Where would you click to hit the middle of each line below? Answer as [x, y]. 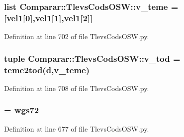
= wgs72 [22, 110]
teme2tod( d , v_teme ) [47, 69]
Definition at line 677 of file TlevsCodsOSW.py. [77, 128]
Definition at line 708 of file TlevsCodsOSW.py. [77, 88]
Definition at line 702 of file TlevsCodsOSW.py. [77, 36]
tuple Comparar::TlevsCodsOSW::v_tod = [92, 58]
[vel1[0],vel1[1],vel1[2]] [48, 18]
